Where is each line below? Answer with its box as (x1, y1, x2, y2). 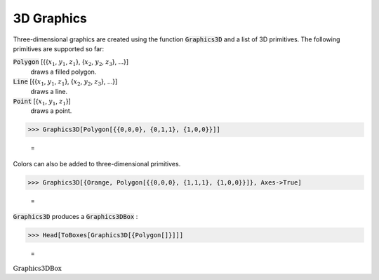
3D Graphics (13, 11, 88, 26)
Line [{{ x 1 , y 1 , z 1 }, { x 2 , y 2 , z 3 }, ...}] (13, 77, 118, 87)
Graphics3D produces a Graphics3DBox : (13, 213, 138, 220)
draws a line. (30, 87, 68, 95)
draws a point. (30, 107, 72, 115)
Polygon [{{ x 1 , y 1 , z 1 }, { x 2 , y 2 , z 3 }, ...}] (13, 58, 129, 68)
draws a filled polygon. (30, 67, 97, 76)
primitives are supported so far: (13, 44, 105, 53)
